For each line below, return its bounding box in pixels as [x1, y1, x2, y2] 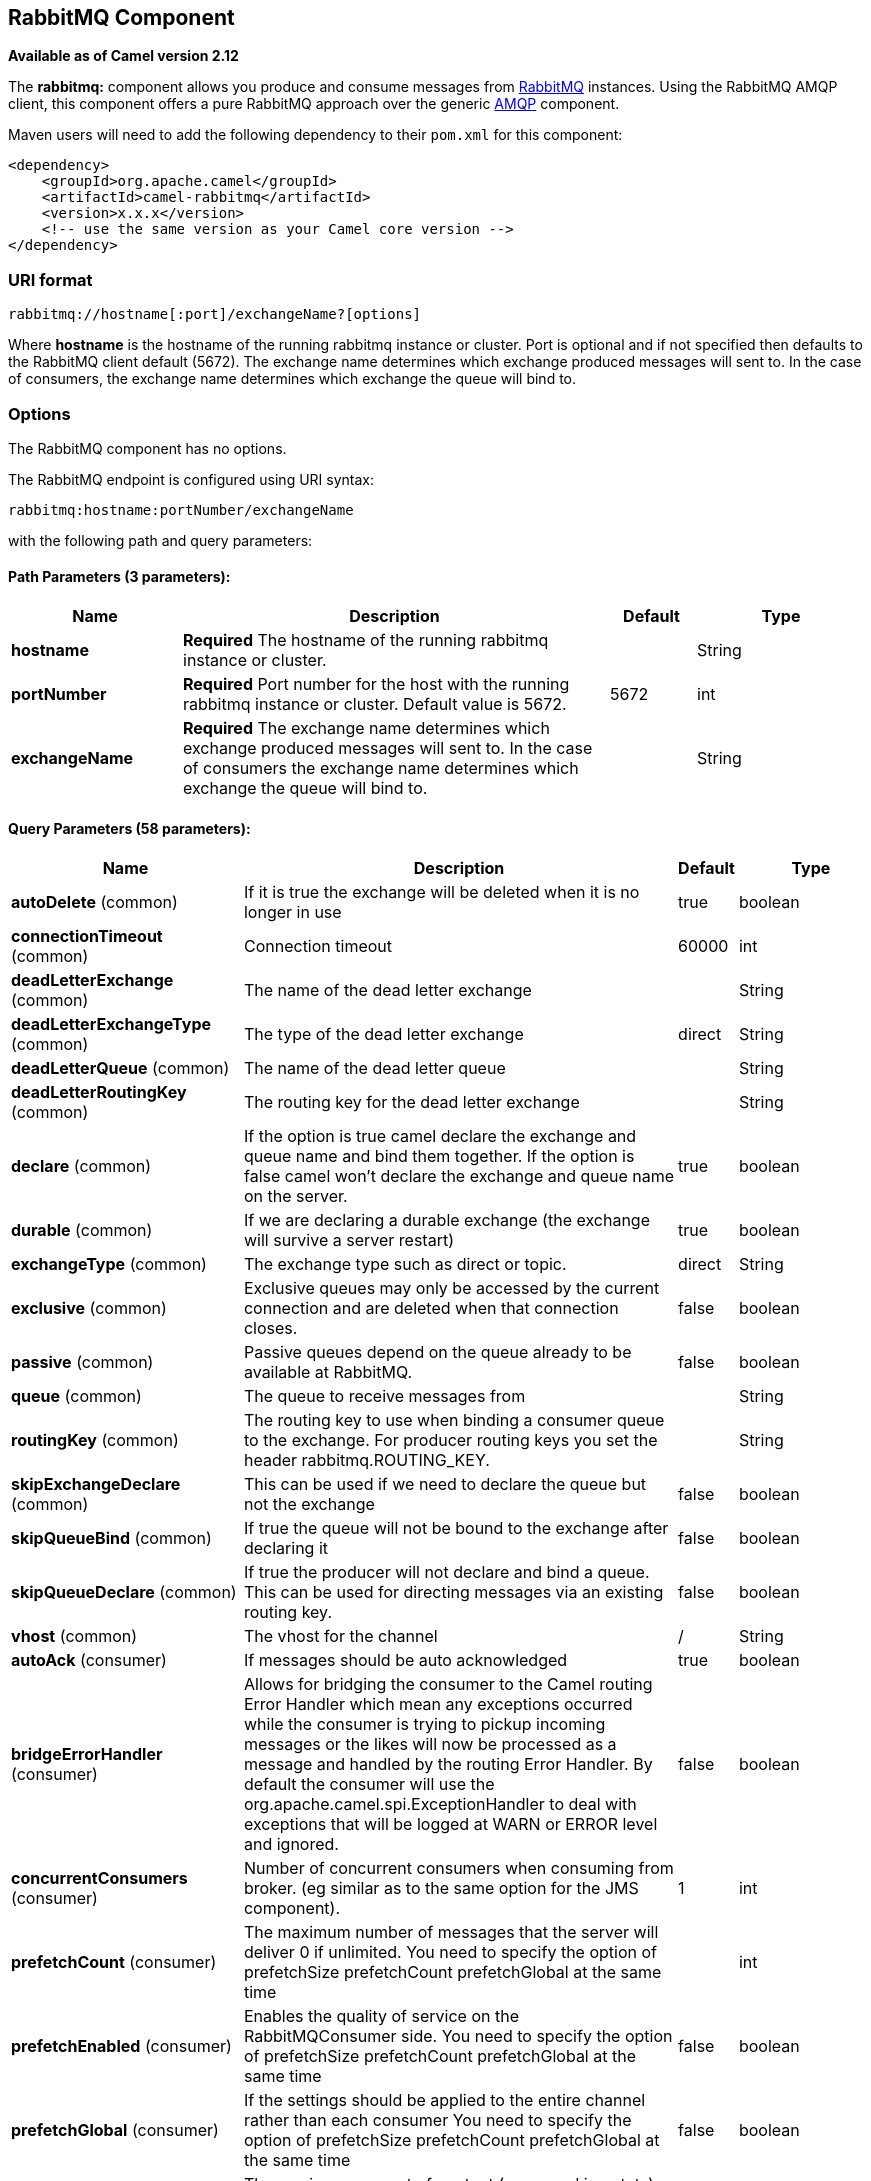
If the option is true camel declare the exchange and [243, 1126, 637, 1147]
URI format [8, 269, 93, 290]
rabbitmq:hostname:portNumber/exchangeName [8, 501, 354, 518]
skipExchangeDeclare [11, 1474, 181, 1495]
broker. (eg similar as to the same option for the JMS [243, 1878, 639, 1899]
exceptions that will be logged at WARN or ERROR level [243, 1814, 658, 1835]
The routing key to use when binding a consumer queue [243, 1410, 665, 1431]
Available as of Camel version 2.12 [8, 47, 239, 65]
